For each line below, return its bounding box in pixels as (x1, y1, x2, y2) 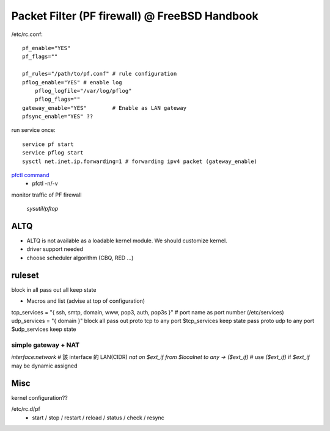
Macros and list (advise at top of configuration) (26, 297, 145, 305)
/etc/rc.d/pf (11, 405, 41, 413)
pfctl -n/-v (32, 180, 58, 187)
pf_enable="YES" (22, 45, 71, 51)
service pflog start (22, 150, 84, 156)
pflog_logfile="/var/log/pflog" (34, 87, 132, 94)
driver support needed (26, 245, 84, 253)
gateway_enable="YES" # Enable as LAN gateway (22, 104, 186, 111)
